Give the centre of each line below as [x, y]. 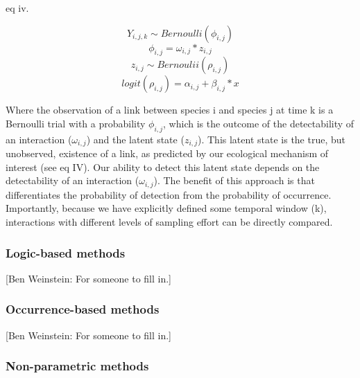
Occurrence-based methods [83, 309]
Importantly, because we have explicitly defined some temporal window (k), [166, 208]
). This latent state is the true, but [272, 139]
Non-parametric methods [77, 366]
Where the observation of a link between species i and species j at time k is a [170, 110]
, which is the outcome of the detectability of [259, 123]
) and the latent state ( [135, 139]
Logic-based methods [66, 252]
